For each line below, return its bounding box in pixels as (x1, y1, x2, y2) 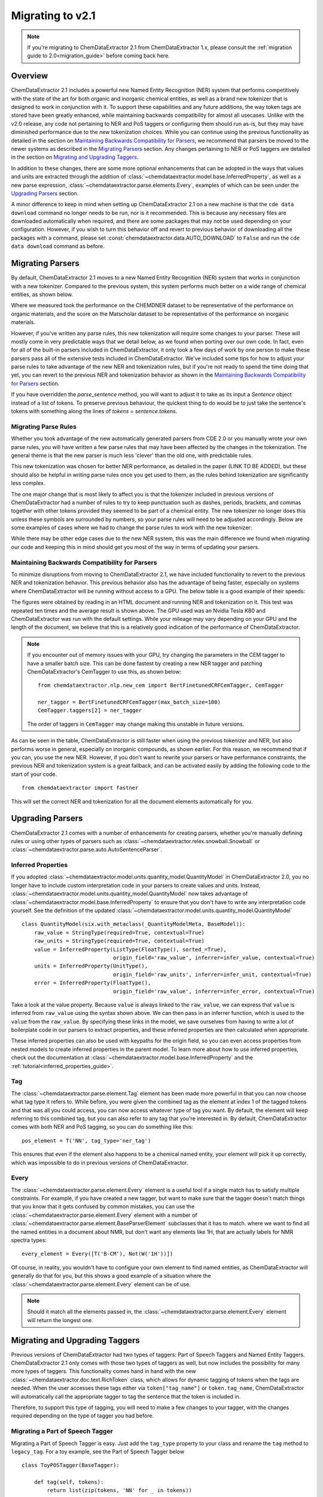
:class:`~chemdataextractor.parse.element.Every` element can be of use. (11, 1280, 191, 1287)
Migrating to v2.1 (11, 9, 96, 22)
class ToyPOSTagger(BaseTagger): (22, 1462, 120, 1469)
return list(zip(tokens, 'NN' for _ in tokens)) (47, 1487, 193, 1494)
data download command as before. (11, 243, 105, 250)
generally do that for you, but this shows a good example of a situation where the (11, 1272, 212, 1280)
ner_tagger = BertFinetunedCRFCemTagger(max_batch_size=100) (38, 699, 221, 706)
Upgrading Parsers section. (11, 189, 79, 197)
